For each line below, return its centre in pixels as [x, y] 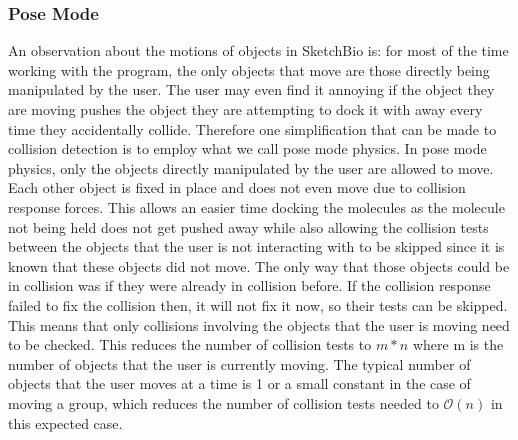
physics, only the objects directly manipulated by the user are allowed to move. [251, 167]
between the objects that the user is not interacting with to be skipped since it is [256, 246]
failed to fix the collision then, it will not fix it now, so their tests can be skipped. [258, 304]
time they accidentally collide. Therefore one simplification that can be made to [252, 128]
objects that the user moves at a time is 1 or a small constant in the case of [239, 383]
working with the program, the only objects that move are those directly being [249, 69]
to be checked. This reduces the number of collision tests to [190, 344]
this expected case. [65, 422]
